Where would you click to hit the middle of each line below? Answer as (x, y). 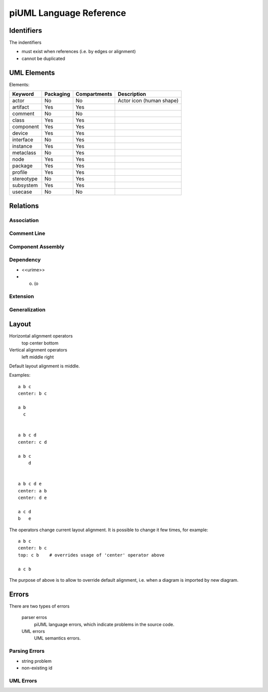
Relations (24, 206)
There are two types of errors (39, 606)
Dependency (25, 260)
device (20, 133)
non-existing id (37, 668)
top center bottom (40, 343)
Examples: (20, 375)
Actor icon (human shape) (148, 101)
